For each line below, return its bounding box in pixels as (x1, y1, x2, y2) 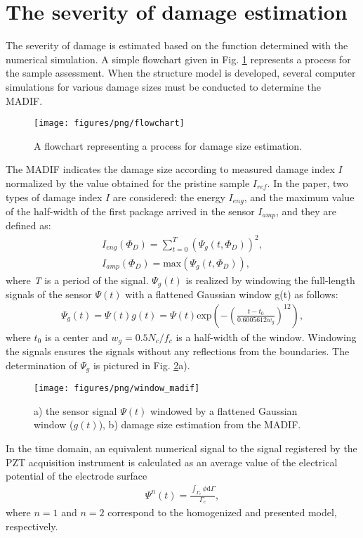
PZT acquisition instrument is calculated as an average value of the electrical (6, 454, 338, 469)
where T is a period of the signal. (6, 272, 149, 287)
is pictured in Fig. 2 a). (93, 357, 190, 372)
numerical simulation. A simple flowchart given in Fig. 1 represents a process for (6, 51, 351, 66)
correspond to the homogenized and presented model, (107, 505, 337, 520)
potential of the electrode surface (6, 468, 147, 483)
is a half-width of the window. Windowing (176, 329, 357, 344)
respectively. (6, 518, 58, 533)
